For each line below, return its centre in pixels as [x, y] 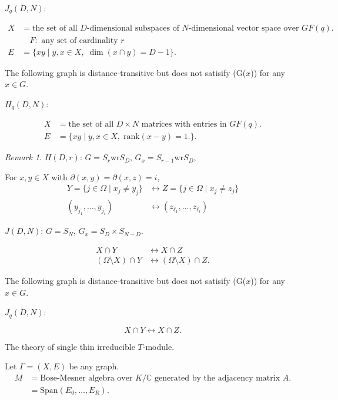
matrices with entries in [184, 125]
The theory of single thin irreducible [70, 346]
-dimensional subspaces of [133, 29]
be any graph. [94, 366]
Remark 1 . [23, 157]
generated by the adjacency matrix [217, 378]
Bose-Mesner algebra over [86, 378]
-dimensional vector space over [244, 29]
